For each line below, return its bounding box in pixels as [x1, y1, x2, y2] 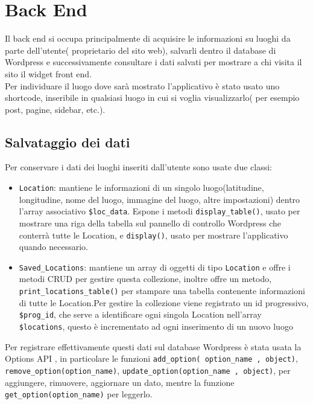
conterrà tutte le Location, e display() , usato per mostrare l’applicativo [19, 228, 288, 241]
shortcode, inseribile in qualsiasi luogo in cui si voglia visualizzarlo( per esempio [5, 91, 300, 104]
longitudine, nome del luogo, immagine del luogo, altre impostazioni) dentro [19, 193, 300, 205]
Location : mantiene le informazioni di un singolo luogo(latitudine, [19, 181, 264, 194]
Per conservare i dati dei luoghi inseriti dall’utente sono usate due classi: [5, 161, 272, 173]
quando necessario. [19, 240, 88, 253]
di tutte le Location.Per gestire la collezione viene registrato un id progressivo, [19, 296, 309, 309]
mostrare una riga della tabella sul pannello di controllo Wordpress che [19, 216, 281, 229]
